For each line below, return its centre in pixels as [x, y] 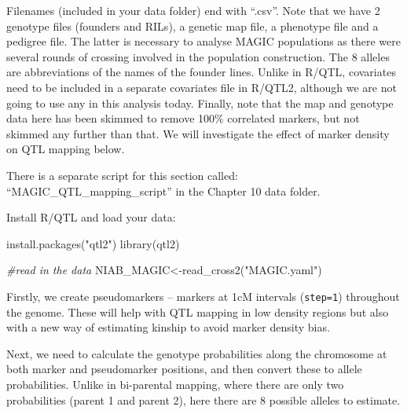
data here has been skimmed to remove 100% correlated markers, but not [183, 118]
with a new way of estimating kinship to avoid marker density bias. [168, 327]
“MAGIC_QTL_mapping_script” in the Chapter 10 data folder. [163, 191]
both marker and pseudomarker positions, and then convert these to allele [184, 369]
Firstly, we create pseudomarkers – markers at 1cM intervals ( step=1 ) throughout [203, 296]
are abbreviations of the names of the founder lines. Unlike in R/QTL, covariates [201, 72]
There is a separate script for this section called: [122, 175]
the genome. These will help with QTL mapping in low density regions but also [198, 311]
